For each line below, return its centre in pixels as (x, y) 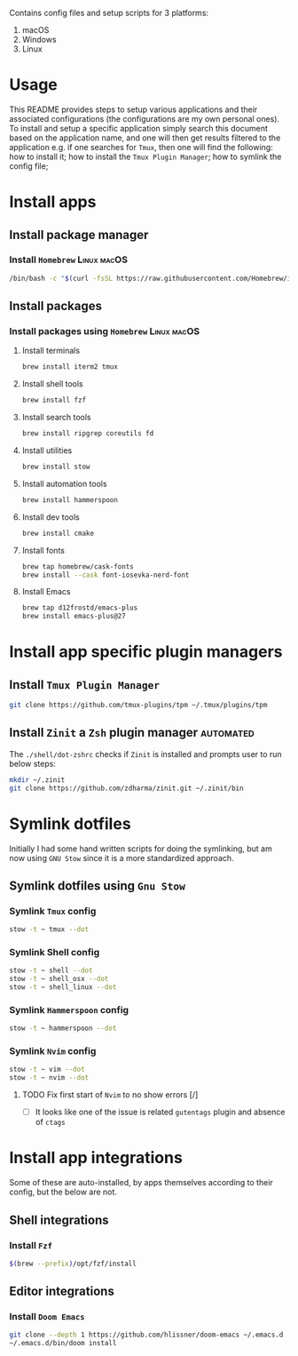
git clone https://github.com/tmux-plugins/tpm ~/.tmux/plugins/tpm (138, 706)
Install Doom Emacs (47, 1317)
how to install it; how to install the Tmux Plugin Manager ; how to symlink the (145, 156)
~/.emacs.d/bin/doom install (63, 1344)
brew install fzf (54, 400)
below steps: (32, 763)
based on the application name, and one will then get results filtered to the (145, 138)
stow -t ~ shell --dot (51, 971)
